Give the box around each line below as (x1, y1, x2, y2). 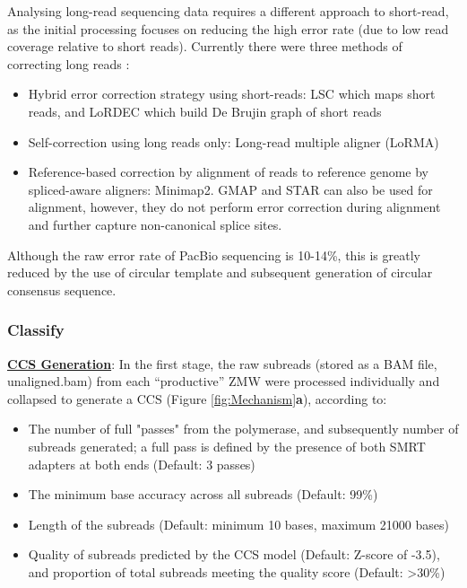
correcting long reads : (7, 54, 130, 73)
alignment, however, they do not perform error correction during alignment (28, 197, 441, 216)
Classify (7, 319, 65, 341)
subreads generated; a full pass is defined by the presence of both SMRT (28, 436, 426, 455)
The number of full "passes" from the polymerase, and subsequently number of (28, 419, 459, 438)
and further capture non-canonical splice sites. (28, 215, 282, 233)
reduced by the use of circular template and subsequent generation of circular (7, 263, 433, 282)
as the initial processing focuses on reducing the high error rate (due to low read (7, 19, 449, 38)
